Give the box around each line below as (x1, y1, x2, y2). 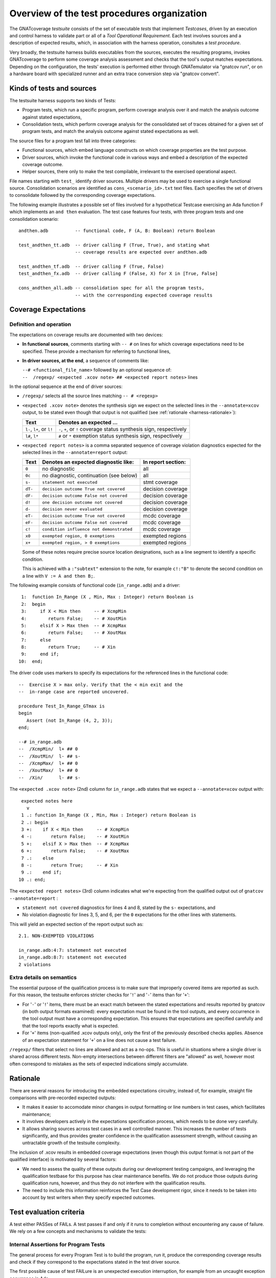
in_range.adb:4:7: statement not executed (18, 947, 127, 953)
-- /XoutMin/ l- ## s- (18, 753, 81, 759)
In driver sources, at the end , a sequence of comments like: (22, 357, 149, 363)
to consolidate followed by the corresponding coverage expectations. (9, 192, 156, 198)
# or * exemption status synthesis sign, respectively (58, 432, 182, 439)
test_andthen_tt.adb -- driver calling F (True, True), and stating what (18, 242, 210, 248)
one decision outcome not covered (42, 499, 123, 505)
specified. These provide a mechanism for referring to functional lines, (22, 348, 171, 354)
